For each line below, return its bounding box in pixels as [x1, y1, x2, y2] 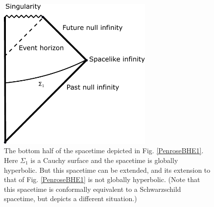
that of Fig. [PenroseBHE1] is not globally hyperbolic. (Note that [4, 174, 200, 184]
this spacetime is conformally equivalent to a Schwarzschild [4, 184, 181, 194]
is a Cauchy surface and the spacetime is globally [30, 155, 178, 165]
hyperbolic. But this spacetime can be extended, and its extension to [4, 164, 211, 175]
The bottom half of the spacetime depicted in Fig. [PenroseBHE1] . [4, 145, 204, 156]
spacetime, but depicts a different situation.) [4, 193, 137, 204]
